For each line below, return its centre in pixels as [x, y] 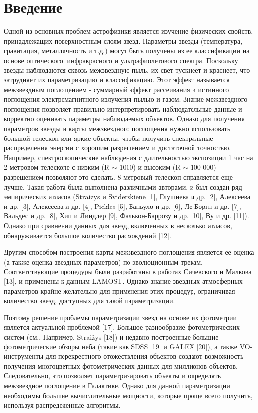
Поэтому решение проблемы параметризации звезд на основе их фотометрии [120, 317]
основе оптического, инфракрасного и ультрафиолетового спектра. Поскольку [121, 60]
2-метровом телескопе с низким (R [57, 167]
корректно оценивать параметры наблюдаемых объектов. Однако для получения [125, 118]
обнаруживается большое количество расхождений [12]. [88, 235]
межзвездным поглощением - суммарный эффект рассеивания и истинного [117, 89]
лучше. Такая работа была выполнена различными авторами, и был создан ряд [123, 186]
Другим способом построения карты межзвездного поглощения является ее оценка [129, 252]
